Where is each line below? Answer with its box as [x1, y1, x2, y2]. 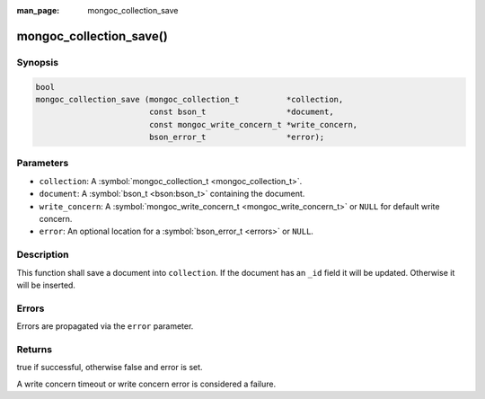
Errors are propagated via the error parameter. [16, 321, 194, 332]
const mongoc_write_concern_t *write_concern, [148, 120, 358, 129]
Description [16, 248, 69, 261]
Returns [16, 342, 53, 355]
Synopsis [16, 56, 58, 68]
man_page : [16, 5, 60, 15]
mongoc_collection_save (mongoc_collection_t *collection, [35, 94, 344, 104]
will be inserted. [16, 279, 76, 290]
